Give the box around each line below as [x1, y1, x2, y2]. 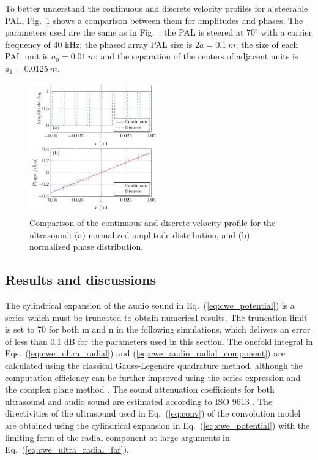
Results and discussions [5, 270, 157, 289]
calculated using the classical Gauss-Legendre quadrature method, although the [5, 359, 303, 372]
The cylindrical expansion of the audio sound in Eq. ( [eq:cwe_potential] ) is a [5, 299, 295, 312]
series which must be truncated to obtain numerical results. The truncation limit [5, 311, 308, 323]
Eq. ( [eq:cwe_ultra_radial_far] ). [5, 443, 129, 456]
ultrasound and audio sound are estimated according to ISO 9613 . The [5, 394, 273, 407]
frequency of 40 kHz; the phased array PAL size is [5, 37, 193, 50]
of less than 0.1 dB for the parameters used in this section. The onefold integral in [5, 334, 313, 347]
